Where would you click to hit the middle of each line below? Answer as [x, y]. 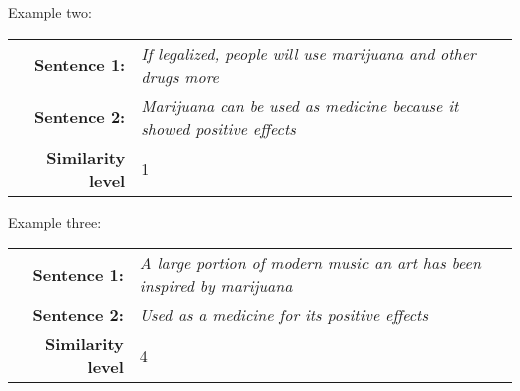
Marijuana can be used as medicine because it [300, 105]
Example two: [50, 12]
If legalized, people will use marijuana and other [308, 53]
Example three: [55, 221]
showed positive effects [218, 128]
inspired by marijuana [216, 286]
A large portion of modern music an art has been [310, 263]
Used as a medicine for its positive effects [283, 315]
